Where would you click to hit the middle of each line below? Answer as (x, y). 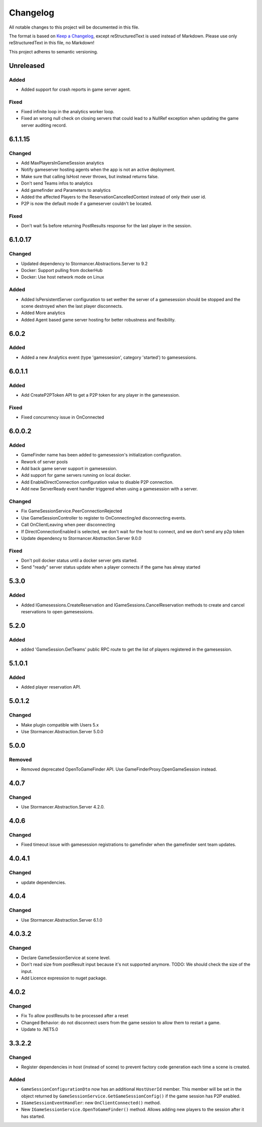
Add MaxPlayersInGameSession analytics (63, 163)
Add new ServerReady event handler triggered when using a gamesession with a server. (109, 489)
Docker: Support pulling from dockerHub (62, 270)
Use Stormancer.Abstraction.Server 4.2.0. (63, 807)
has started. (33, 1116)
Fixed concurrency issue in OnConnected (63, 417)
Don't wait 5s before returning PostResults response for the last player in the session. (106, 226)
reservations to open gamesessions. (57, 612)
